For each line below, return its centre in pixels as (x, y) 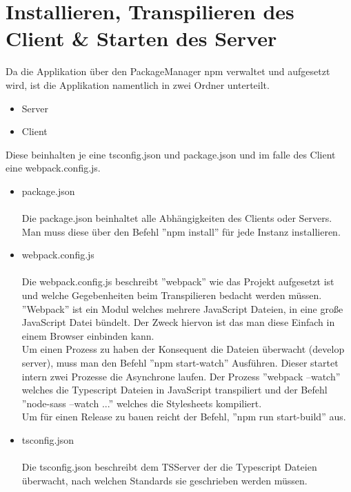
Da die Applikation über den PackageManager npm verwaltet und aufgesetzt (168, 71)
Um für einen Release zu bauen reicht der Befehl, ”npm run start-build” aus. (184, 417)
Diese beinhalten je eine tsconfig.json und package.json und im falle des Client (171, 154)
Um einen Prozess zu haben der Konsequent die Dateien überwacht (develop (183, 349)
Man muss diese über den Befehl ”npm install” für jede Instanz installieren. (181, 231)
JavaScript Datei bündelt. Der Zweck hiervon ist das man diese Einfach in (178, 322)
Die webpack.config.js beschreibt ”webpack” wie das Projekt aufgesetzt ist (178, 281)
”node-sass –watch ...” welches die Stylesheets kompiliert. (142, 403)
